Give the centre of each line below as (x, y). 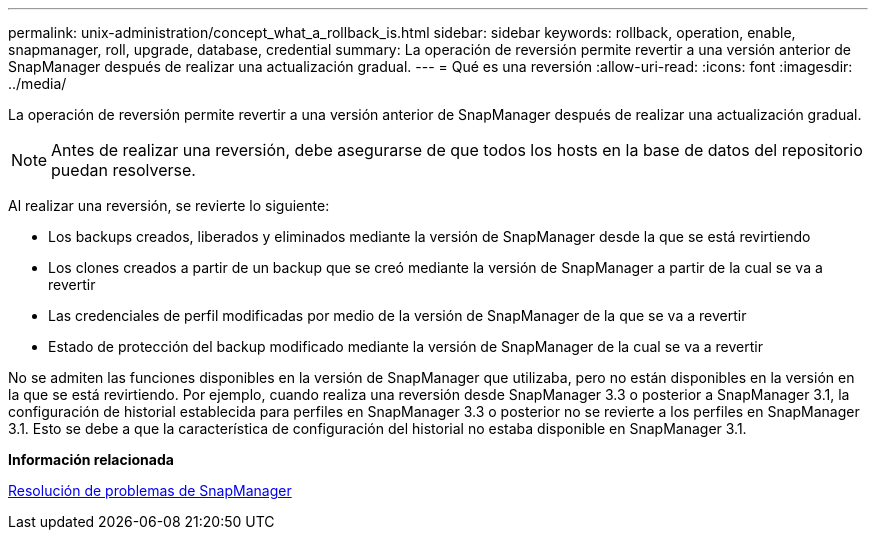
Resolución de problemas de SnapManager (150, 490)
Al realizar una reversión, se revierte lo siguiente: (169, 205)
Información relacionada (91, 459)
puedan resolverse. (123, 170)
